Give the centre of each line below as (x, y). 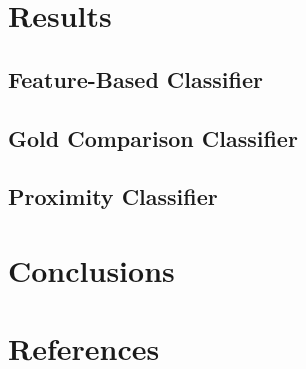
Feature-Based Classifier (135, 78)
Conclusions (91, 269)
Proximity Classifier (113, 196)
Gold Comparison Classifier (153, 137)
